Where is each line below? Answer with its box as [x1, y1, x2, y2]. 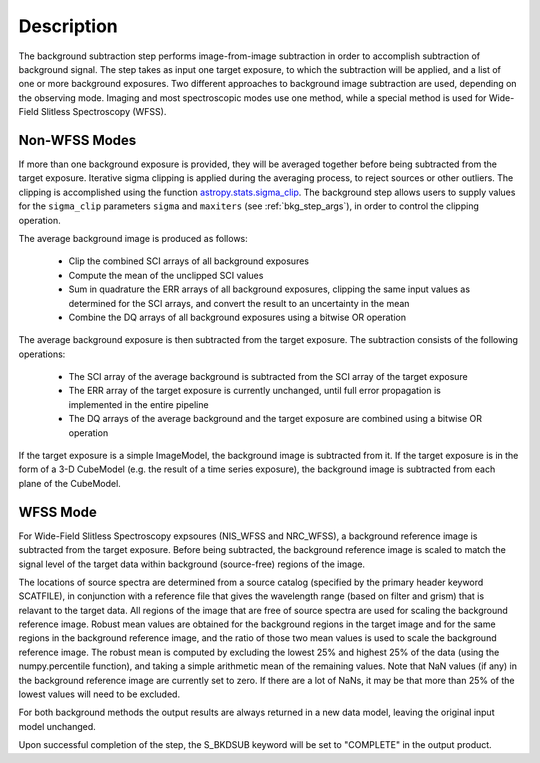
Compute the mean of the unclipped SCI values [68, 269, 264, 281]
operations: [18, 348, 66, 360]
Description [18, 15, 119, 37]
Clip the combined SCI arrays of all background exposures [68, 255, 310, 267]
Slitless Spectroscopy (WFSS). [40, 106, 167, 118]
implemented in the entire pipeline [68, 398, 209, 410]
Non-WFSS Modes [18, 131, 137, 149]
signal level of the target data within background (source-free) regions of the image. [18, 558, 365, 570]
